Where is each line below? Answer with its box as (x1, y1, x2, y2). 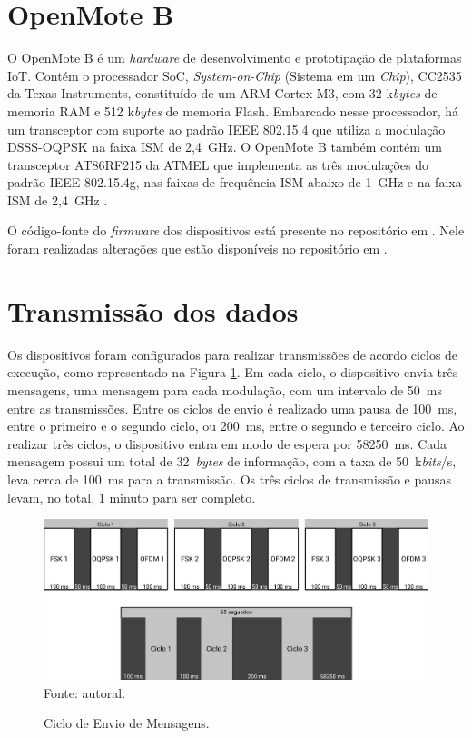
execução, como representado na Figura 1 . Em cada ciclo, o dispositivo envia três (7, 363, 458, 382)
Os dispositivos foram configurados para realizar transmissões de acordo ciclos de (7, 344, 458, 364)
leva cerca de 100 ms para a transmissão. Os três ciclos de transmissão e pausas (7, 469, 452, 488)
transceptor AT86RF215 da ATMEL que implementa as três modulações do (7, 155, 428, 174)
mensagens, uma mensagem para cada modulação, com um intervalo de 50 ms (7, 380, 443, 399)
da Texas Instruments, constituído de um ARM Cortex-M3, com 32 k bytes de (7, 84, 438, 103)
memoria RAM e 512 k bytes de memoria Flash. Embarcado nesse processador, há (7, 101, 459, 120)
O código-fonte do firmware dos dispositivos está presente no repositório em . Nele (7, 221, 465, 240)
